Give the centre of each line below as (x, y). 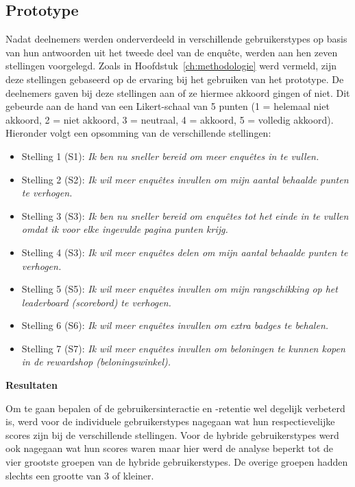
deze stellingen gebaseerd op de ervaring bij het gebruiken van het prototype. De (175, 79)
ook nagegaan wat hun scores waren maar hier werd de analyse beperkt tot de (169, 448)
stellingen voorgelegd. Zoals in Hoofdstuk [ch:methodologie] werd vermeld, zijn (171, 66)
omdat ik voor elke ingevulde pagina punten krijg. (125, 229)
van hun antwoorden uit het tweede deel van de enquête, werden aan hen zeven (172, 52)
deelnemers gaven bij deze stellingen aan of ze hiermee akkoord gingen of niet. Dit (178, 92)
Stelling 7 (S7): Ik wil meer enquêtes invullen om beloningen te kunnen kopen (183, 348)
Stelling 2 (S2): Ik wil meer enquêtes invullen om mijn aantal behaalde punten (185, 179)
